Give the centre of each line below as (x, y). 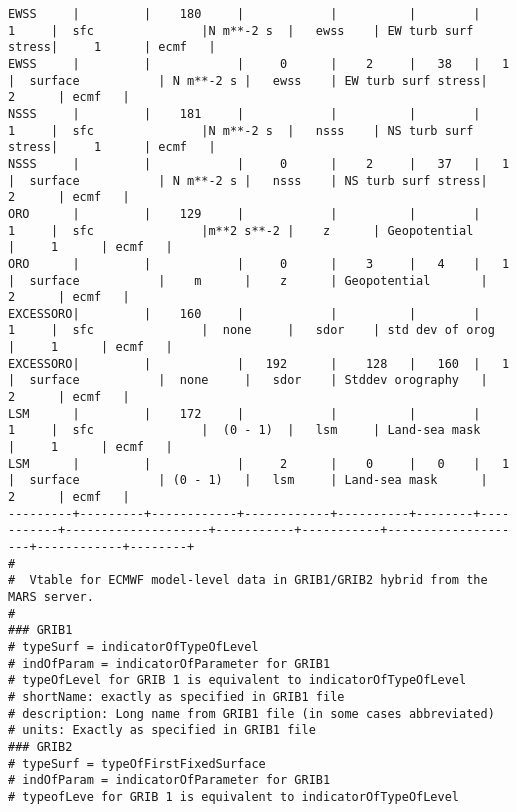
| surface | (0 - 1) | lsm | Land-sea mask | (248, 480)
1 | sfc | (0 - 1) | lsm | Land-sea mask (244, 430)
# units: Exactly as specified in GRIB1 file (162, 730)
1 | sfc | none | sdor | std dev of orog (251, 330)
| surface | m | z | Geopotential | (248, 280)
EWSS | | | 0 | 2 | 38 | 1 (259, 63)
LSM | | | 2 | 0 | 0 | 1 (259, 463)
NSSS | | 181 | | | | (244, 113)
